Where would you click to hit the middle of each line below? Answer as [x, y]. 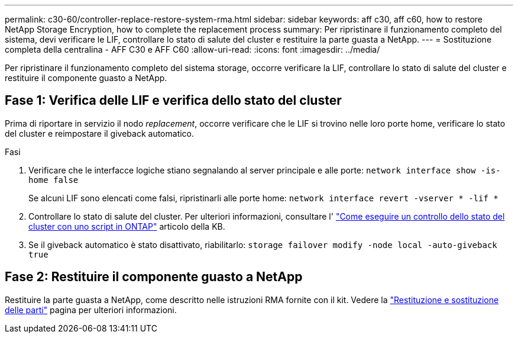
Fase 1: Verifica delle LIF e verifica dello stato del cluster [173, 101]
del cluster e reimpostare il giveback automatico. [100, 133]
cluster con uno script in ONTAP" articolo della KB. [127, 226]
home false [54, 180]
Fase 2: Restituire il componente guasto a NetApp [154, 277]
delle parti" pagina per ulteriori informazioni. [91, 310]
